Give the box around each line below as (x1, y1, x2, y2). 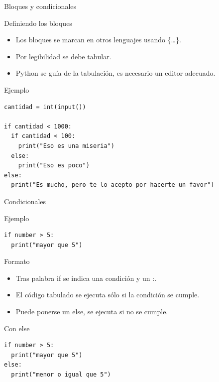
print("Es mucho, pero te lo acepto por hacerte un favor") (11, 181, 215, 189)
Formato (4, 256, 30, 266)
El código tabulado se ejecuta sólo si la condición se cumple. (15, 289, 200, 300)
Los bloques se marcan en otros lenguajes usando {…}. (15, 34, 181, 45)
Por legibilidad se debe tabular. (15, 51, 111, 61)
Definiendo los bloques (4, 17, 72, 28)
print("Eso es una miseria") (18, 142, 114, 149)
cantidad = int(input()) (4, 103, 86, 111)
